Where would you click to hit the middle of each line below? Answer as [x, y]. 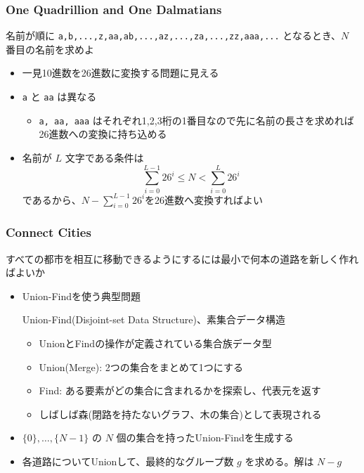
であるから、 [52, 199]
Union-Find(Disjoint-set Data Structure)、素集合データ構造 [154, 319]
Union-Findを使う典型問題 [82, 296]
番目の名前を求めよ [50, 49]
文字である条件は [104, 157]
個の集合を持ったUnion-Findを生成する [205, 438]
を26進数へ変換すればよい [204, 199]
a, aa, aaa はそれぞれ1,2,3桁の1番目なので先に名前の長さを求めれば [196, 120]
